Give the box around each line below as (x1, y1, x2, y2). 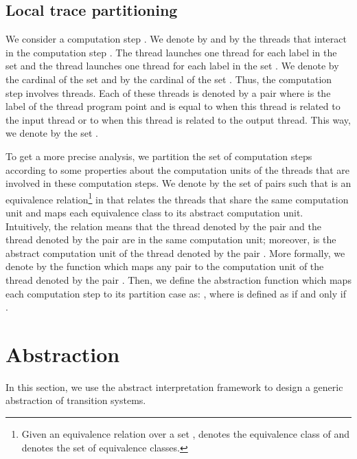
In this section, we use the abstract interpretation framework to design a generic (5, 379, 343, 394)
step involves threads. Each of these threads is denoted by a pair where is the (5, 85, 331, 100)
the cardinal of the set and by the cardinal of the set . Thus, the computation (5, 71, 332, 86)
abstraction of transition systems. (5, 393, 146, 407)
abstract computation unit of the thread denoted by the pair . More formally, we (5, 245, 345, 260)
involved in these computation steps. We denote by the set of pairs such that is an (5, 176, 352, 190)
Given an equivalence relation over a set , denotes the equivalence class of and (21, 427, 349, 441)
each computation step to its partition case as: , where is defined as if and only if (5, 286, 346, 300)
